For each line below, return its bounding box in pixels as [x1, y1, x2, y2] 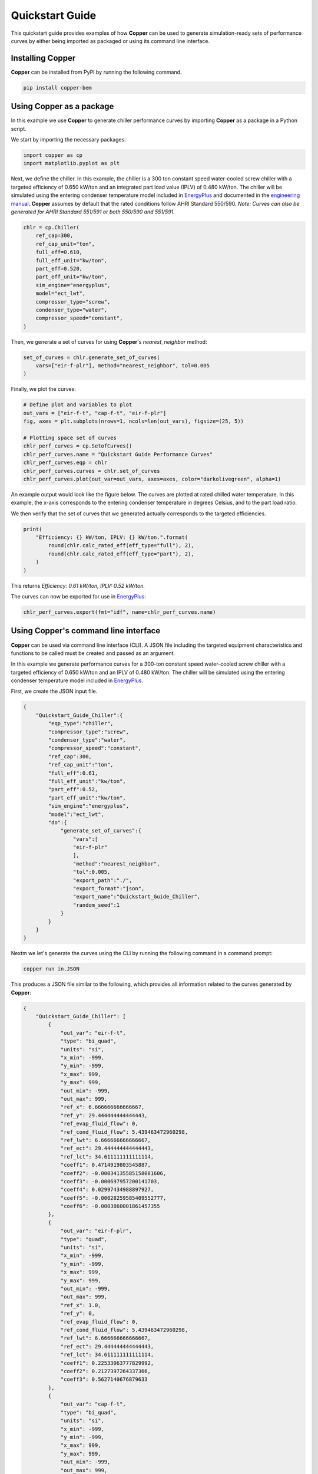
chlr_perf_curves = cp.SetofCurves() [23, 443, 132, 449]
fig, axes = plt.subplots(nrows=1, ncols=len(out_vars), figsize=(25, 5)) [23, 418, 244, 425]
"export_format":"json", [72, 885, 145, 892]
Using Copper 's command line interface [11, 626, 161, 636]
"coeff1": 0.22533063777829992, [60, 1360, 154, 1366]
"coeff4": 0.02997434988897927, [60, 1186, 154, 1193]
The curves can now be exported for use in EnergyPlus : [11, 593, 147, 600]
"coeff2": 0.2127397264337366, [60, 1368, 151, 1374]
